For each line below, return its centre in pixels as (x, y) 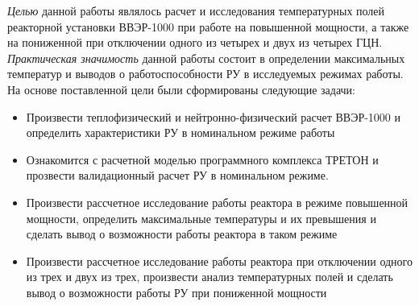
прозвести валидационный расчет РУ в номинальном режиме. (177, 175)
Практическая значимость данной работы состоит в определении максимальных (206, 58)
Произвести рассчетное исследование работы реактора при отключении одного (219, 261)
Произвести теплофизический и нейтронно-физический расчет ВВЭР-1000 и (214, 116)
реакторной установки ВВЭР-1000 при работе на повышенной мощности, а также (208, 26)
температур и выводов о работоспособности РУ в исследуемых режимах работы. (205, 74)
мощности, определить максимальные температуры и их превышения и (201, 218)
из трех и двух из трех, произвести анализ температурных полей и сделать (209, 277)
